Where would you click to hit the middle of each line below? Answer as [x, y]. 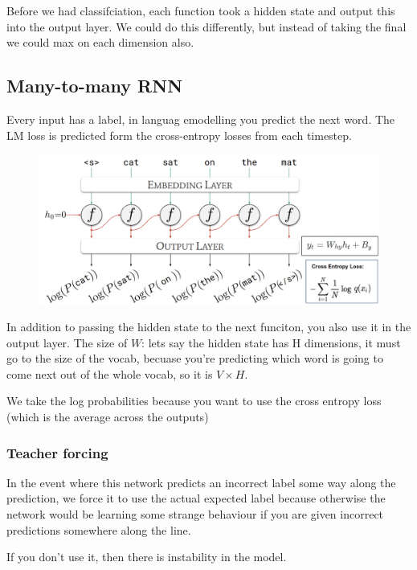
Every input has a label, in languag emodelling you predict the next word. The [201, 119]
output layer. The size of [67, 342]
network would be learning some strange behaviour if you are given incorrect [195, 514]
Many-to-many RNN [95, 86]
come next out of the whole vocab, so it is [110, 373]
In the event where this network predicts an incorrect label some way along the [201, 482]
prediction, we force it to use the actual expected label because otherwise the [196, 498]
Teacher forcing [57, 452]
